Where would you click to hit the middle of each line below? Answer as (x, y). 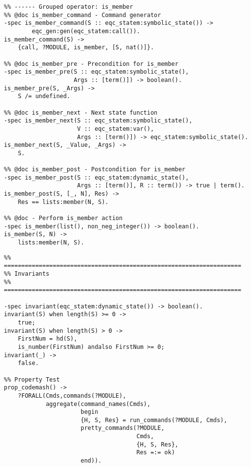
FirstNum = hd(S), (48, 339)
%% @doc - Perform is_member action (63, 218)
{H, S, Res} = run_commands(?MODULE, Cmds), (154, 420)
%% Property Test (32, 379)
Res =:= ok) (156, 453)
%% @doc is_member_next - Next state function (81, 112)
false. (28, 363)
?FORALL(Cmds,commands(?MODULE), (72, 396)
